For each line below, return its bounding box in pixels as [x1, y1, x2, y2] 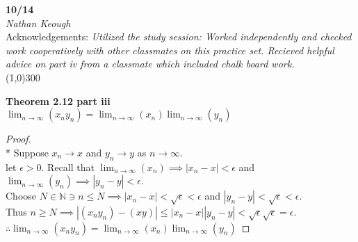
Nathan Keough [6, 15, 71, 30]
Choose [6, 188, 37, 203]
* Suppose [6, 145, 49, 159]
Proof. [6, 131, 31, 146]
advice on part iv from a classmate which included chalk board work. [6, 56, 295, 71]
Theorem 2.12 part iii [6, 93, 111, 108]
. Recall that [41, 159, 95, 174]
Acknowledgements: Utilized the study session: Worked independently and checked [6, 29, 352, 44]
